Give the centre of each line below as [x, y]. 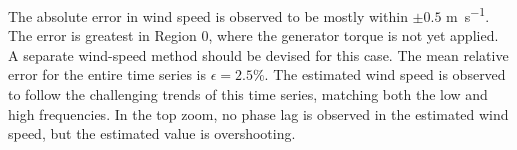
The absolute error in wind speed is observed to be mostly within [208, 15]
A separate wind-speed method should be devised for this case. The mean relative [258, 54]
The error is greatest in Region [102, 35]
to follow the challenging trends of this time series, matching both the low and [248, 94]
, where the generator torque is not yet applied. [353, 35]
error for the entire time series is [107, 74]
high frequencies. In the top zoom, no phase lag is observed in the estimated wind [258, 113]
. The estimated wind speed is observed [385, 74]
